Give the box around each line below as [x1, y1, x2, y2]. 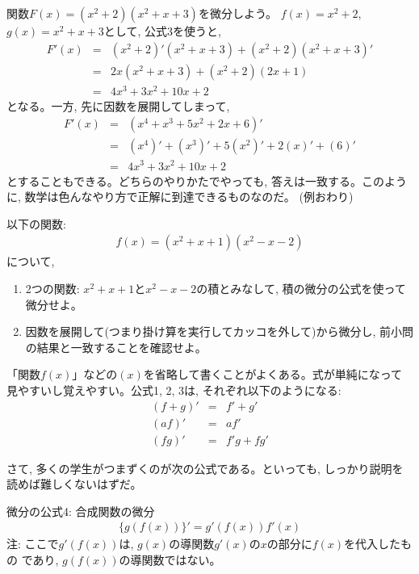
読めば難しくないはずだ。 [6, 476, 142, 492]
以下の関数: [6, 215, 66, 232]
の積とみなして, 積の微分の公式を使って [196, 279, 406, 296]
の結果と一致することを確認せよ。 [25, 338, 207, 355]
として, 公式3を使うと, [103, 23, 221, 39]
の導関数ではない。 [119, 551, 221, 568]
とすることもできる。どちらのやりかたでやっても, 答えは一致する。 [6, 172, 362, 189]
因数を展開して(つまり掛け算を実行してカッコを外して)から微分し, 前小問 [25, 323, 413, 340]
